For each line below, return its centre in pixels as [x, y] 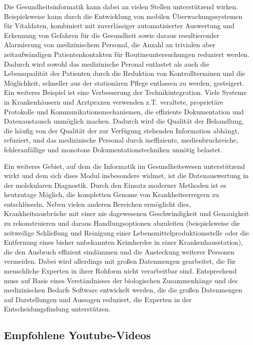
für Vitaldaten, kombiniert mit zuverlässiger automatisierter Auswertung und [119, 26]
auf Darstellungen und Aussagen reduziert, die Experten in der [98, 299]
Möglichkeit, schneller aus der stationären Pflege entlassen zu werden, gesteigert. [124, 82]
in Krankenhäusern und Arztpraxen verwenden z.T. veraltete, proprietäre [114, 101]
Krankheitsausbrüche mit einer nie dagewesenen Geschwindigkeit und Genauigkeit [126, 213]
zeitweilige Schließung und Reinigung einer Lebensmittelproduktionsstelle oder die [126, 232]
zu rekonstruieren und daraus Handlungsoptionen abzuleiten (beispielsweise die [122, 223]
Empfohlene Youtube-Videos [78, 335]
